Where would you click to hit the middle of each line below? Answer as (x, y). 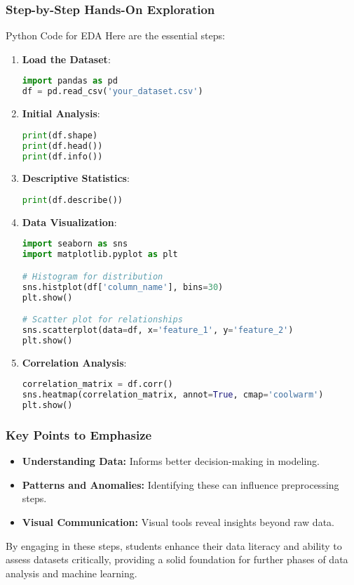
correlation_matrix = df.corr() (97, 384)
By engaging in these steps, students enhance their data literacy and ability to (174, 545)
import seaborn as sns (75, 244)
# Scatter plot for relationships (102, 320)
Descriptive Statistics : (76, 178)
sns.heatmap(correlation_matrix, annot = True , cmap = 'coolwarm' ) (173, 395)
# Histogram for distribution (93, 276)
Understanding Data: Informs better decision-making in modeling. (171, 461)
